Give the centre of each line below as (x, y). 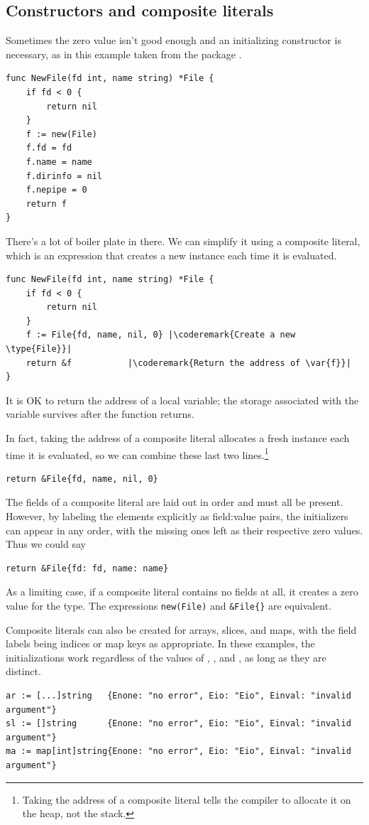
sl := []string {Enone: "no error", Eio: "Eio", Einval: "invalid (178, 724)
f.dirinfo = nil (64, 176)
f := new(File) (61, 134)
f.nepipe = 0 (56, 190)
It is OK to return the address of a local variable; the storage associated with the (182, 400)
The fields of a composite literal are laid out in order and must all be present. (175, 502)
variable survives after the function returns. (100, 414)
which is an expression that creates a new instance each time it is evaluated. (171, 255)
